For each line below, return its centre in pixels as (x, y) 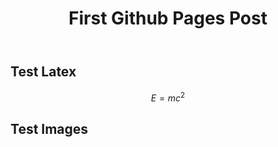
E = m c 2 (168, 97)
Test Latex (43, 72)
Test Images (49, 128)
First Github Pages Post (168, 18)
